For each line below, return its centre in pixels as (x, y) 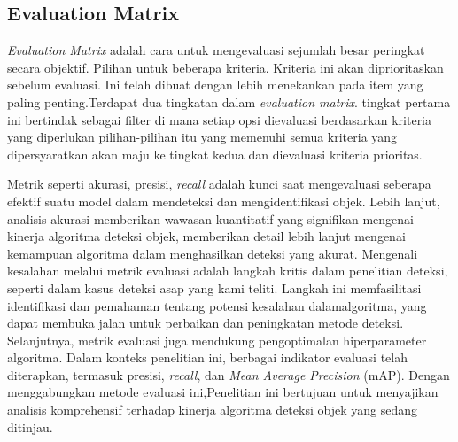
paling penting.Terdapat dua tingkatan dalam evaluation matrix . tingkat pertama (229, 101)
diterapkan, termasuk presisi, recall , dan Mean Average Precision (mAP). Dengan (229, 374)
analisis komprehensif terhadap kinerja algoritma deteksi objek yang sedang (212, 410)
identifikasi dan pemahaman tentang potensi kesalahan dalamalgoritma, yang (217, 305)
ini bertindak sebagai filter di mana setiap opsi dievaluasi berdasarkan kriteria (220, 119)
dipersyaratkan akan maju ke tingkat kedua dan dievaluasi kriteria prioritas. (215, 154)
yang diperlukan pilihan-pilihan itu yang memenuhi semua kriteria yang (202, 137)
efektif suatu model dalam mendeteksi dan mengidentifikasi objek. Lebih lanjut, (224, 201)
